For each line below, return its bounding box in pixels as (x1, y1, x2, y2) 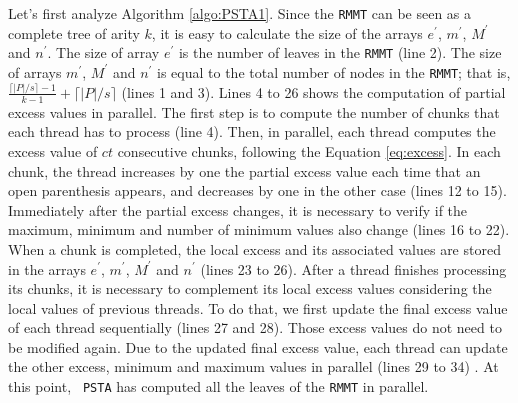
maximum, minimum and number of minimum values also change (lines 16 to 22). (8, 219, 510, 240)
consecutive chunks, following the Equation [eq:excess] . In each (117, 140, 501, 161)
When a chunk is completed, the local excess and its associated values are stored (8, 238, 501, 259)
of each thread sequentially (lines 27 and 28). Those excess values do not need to (8, 317, 502, 338)
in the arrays (8, 258, 86, 279)
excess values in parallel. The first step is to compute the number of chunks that (8, 101, 500, 122)
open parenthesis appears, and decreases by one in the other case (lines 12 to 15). (8, 180, 507, 201)
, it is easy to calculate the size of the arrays (151, 22, 423, 43)
